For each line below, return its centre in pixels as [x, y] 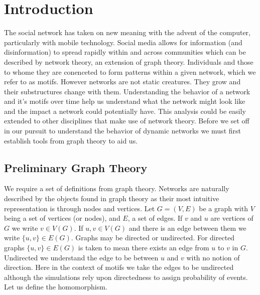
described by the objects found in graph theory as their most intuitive [112, 198]
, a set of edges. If [155, 218]
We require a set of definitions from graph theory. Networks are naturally [117, 188]
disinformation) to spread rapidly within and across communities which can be [125, 52]
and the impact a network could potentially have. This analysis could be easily [125, 111]
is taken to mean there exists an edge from [144, 248]
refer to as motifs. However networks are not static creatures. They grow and [122, 82]
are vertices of [232, 218]
